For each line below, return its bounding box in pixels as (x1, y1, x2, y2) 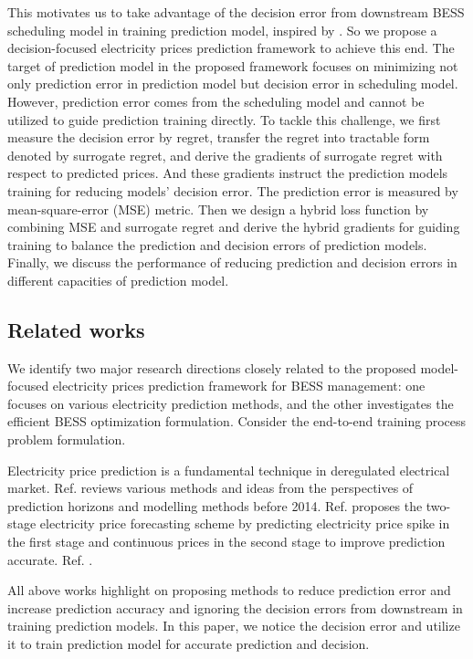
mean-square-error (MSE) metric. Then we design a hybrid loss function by (7, 199, 429, 218)
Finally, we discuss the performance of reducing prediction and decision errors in (7, 253, 457, 272)
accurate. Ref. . (7, 549, 93, 569)
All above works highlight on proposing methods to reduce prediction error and (7, 581, 451, 600)
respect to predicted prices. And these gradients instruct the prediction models (7, 163, 448, 183)
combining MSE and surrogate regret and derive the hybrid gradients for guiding (7, 217, 460, 236)
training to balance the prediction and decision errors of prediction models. (7, 235, 427, 254)
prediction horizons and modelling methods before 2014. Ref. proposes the (7, 496, 423, 515)
